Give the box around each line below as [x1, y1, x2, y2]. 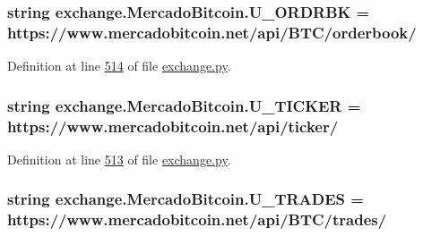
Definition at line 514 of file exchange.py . [7, 56, 231, 75]
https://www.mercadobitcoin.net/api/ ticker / [7, 114, 339, 137]
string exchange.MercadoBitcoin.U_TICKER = [7, 94, 361, 116]
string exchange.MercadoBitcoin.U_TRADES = [7, 188, 364, 210]
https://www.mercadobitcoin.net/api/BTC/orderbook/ [7, 21, 417, 43]
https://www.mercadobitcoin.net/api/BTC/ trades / [7, 208, 387, 231]
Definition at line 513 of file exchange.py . [7, 149, 231, 168]
